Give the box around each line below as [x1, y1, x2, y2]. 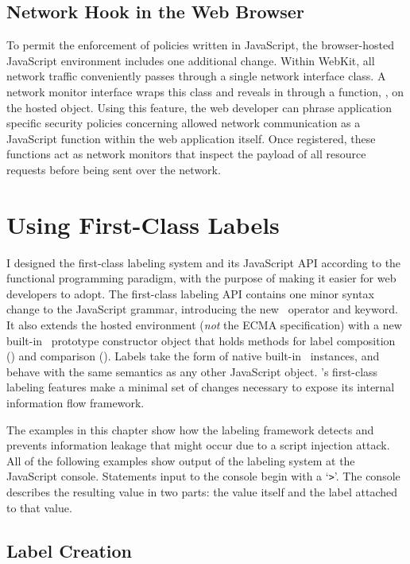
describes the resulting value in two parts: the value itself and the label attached [6, 484, 398, 500]
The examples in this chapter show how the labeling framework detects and [6, 421, 374, 438]
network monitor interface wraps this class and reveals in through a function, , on [6, 83, 404, 99]
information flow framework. [6, 395, 145, 411]
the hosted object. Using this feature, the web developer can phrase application [6, 99, 392, 115]
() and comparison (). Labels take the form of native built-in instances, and [6, 348, 380, 364]
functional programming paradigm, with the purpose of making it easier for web [6, 270, 396, 286]
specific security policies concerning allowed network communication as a [6, 115, 361, 131]
